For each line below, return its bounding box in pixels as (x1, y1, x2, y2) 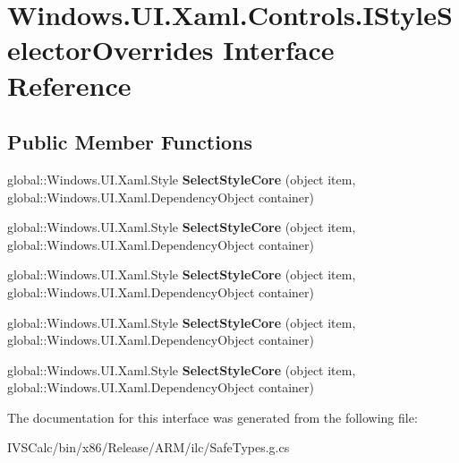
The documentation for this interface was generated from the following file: (7, 407, 418, 426)
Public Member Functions (7, 128, 252, 156)
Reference (7, 66, 132, 103)
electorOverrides (7, 31, 214, 68)
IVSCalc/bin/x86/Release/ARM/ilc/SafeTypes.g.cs (7, 438, 290, 457)
